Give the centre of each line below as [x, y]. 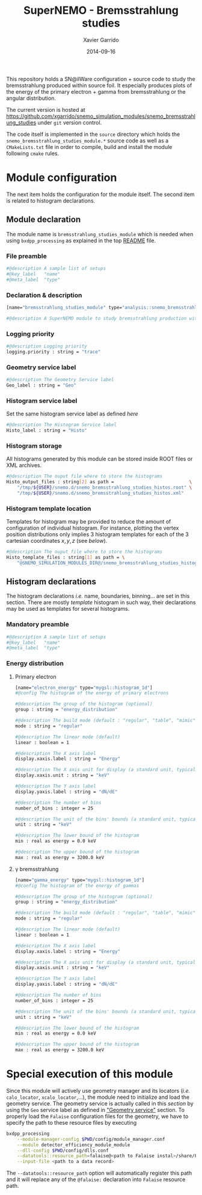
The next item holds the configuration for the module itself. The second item [100, 194]
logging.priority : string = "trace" [54, 352]
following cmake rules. [32, 153]
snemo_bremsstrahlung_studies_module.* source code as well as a [87, 140]
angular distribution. [31, 98]
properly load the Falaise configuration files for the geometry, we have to [97, 1116]
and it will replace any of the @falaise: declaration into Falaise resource [96, 1179]
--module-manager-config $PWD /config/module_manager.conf [91, 1139]
